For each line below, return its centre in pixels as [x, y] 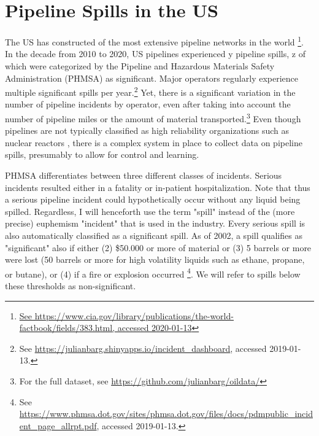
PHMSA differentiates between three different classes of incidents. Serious [144, 175]
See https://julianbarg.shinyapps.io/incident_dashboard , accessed [143, 348]
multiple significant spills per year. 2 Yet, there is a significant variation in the [150, 91]
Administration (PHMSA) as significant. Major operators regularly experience [152, 78]
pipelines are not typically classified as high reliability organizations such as [147, 130]
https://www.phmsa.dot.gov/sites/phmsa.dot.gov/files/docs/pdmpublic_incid [166, 414]
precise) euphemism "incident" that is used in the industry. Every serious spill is [155, 223]
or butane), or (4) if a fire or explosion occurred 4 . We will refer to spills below [153, 273]
